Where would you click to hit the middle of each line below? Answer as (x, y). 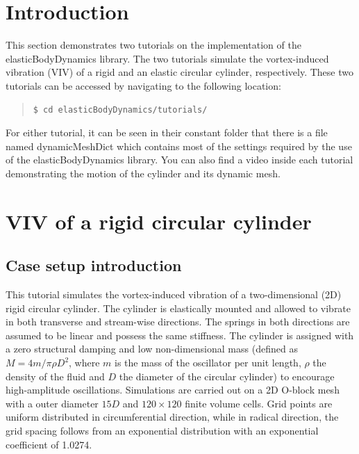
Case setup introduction (94, 265)
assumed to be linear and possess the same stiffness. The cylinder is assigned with (180, 335)
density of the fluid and (55, 376)
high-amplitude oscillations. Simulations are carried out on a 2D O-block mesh (173, 390)
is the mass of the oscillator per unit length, (208, 363)
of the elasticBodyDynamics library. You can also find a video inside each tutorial (179, 160)
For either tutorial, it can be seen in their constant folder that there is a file (167, 132)
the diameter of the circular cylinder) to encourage (227, 376)
